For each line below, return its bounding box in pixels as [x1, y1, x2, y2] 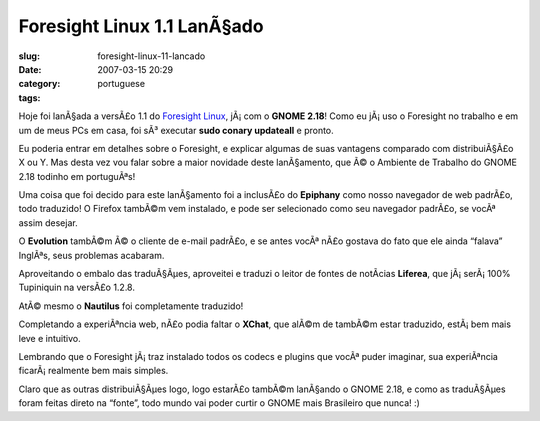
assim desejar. [18, 216, 79, 229]
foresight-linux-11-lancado [97, 50, 206, 62]
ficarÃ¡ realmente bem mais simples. [18, 365, 169, 377]
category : [18, 78, 61, 90]
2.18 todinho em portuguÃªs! [18, 170, 136, 182]
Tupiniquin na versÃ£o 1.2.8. [18, 281, 135, 294]
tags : [18, 91, 41, 104]
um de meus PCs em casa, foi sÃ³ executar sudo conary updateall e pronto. [18, 124, 334, 136]
